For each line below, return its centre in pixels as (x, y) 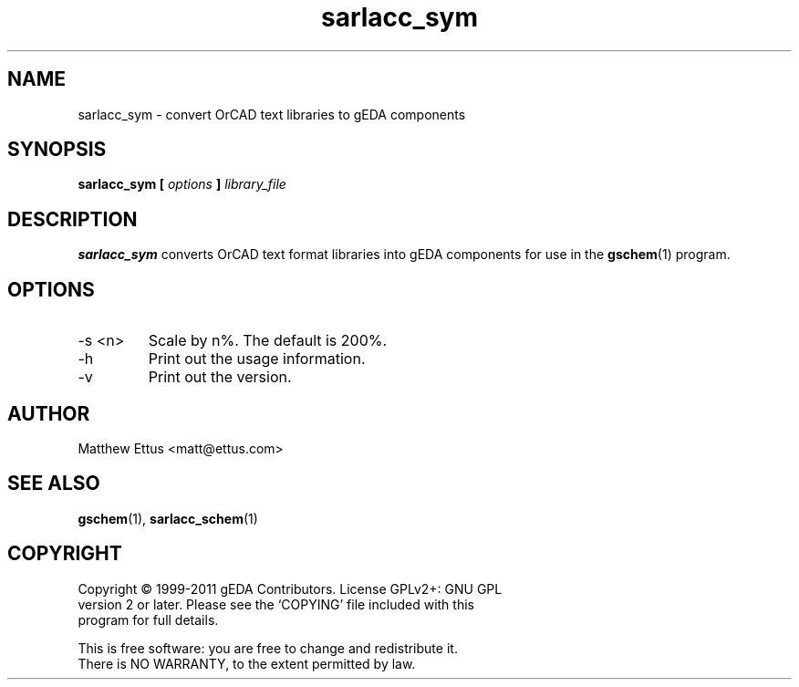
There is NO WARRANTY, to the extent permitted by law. (247, 663)
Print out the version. (220, 377)
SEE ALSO (54, 484)
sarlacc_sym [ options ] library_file (182, 184)
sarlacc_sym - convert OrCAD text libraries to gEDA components (272, 114)
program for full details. (148, 619)
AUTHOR (49, 413)
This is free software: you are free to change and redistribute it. (268, 648)
